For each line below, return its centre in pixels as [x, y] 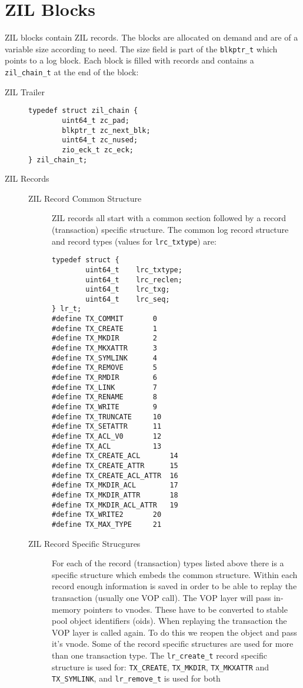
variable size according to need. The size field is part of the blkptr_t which [141, 49]
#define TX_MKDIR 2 [104, 338]
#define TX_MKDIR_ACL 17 [115, 485]
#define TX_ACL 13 [107, 446]
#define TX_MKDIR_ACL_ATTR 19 [115, 505]
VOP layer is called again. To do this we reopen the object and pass [174, 632]
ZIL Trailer [25, 91]
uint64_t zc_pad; [96, 120]
